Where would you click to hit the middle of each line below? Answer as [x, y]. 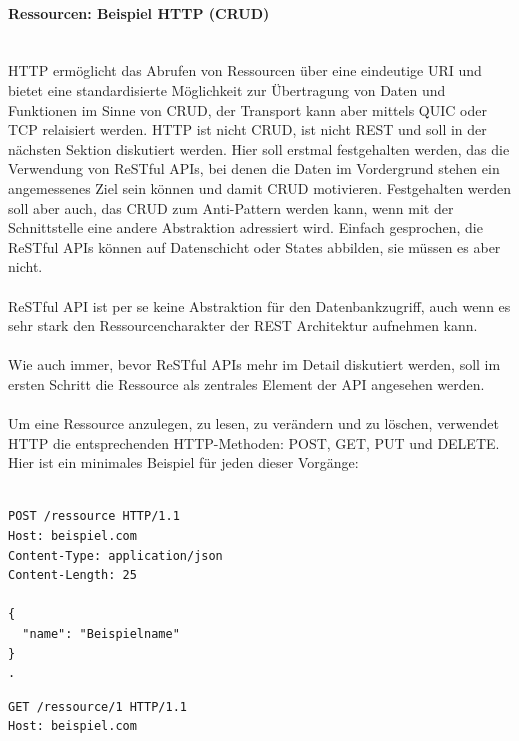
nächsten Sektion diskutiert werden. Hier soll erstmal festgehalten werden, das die [259, 148]
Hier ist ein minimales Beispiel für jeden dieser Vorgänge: [183, 462]
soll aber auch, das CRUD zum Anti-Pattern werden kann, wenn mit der [231, 207]
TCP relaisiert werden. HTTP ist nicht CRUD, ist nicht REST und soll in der [247, 129]
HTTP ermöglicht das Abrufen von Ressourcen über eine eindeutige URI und [245, 70]
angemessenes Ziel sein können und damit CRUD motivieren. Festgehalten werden [260, 187]
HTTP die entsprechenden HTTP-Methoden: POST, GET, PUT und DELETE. [254, 442]
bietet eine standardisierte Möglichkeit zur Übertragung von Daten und [227, 89]
